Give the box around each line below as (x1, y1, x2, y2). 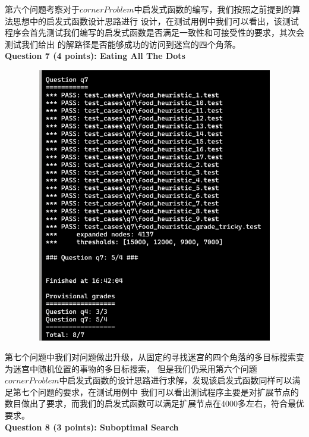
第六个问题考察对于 (5, 3, 80, 15)
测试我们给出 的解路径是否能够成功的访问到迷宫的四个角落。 (5, 38, 241, 50)
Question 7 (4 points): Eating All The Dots (5, 49, 185, 62)
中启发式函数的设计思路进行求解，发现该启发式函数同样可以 (59, 374, 292, 386)
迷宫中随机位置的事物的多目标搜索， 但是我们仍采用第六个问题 (12, 362, 257, 374)
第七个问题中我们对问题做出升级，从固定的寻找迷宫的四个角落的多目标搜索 (5, 351, 296, 363)
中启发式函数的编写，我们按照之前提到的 (134, 3, 292, 15)
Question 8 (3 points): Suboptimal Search (5, 420, 179, 433)
